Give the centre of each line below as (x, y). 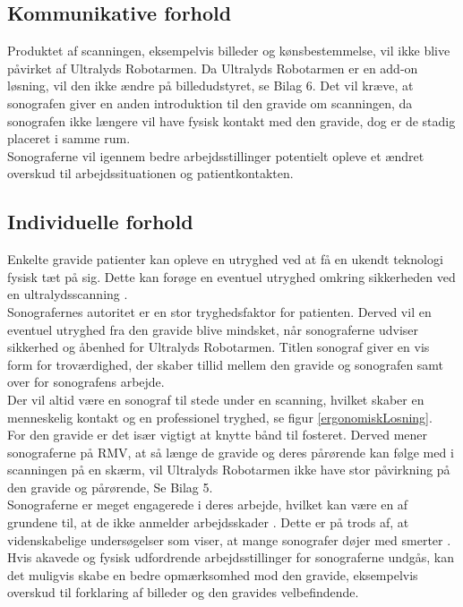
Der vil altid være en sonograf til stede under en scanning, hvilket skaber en (216, 399)
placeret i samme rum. (69, 138)
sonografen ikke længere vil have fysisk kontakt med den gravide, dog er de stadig (231, 120)
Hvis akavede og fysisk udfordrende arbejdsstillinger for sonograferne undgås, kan (231, 557)
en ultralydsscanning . (68, 294)
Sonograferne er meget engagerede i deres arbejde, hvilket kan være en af (208, 504)
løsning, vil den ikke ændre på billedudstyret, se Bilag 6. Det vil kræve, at (210, 85)
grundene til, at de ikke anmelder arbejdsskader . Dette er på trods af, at (208, 522)
